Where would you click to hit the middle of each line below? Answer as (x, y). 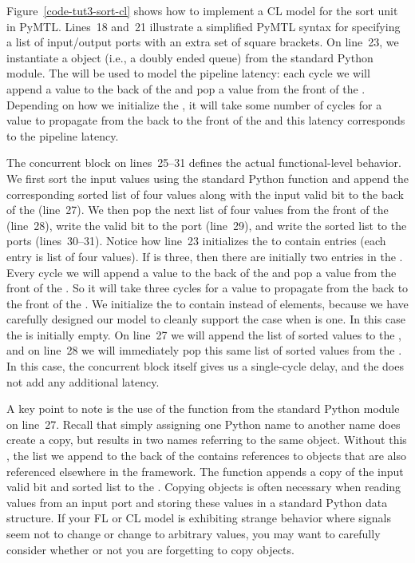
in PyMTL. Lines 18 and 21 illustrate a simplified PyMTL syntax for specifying (204, 26)
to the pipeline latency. (63, 135)
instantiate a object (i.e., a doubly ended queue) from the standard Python (190, 57)
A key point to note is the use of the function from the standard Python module (203, 408)
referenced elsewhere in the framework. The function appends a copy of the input (205, 471)
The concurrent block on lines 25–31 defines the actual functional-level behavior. (204, 163)
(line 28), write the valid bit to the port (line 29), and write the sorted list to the (207, 225)
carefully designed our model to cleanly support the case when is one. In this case (206, 319)
